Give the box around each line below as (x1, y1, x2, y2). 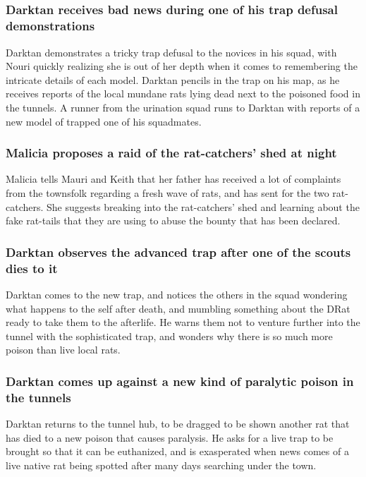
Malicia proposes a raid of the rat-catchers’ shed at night (6, 144, 337, 162)
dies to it (6, 259, 58, 277)
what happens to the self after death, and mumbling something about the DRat (6, 301, 350, 315)
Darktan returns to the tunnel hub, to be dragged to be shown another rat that (6, 416, 350, 431)
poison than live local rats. (6, 342, 121, 357)
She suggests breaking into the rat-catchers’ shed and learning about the (47, 199, 360, 214)
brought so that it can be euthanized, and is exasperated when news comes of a (6, 444, 349, 459)
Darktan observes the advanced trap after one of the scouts (6, 243, 351, 260)
